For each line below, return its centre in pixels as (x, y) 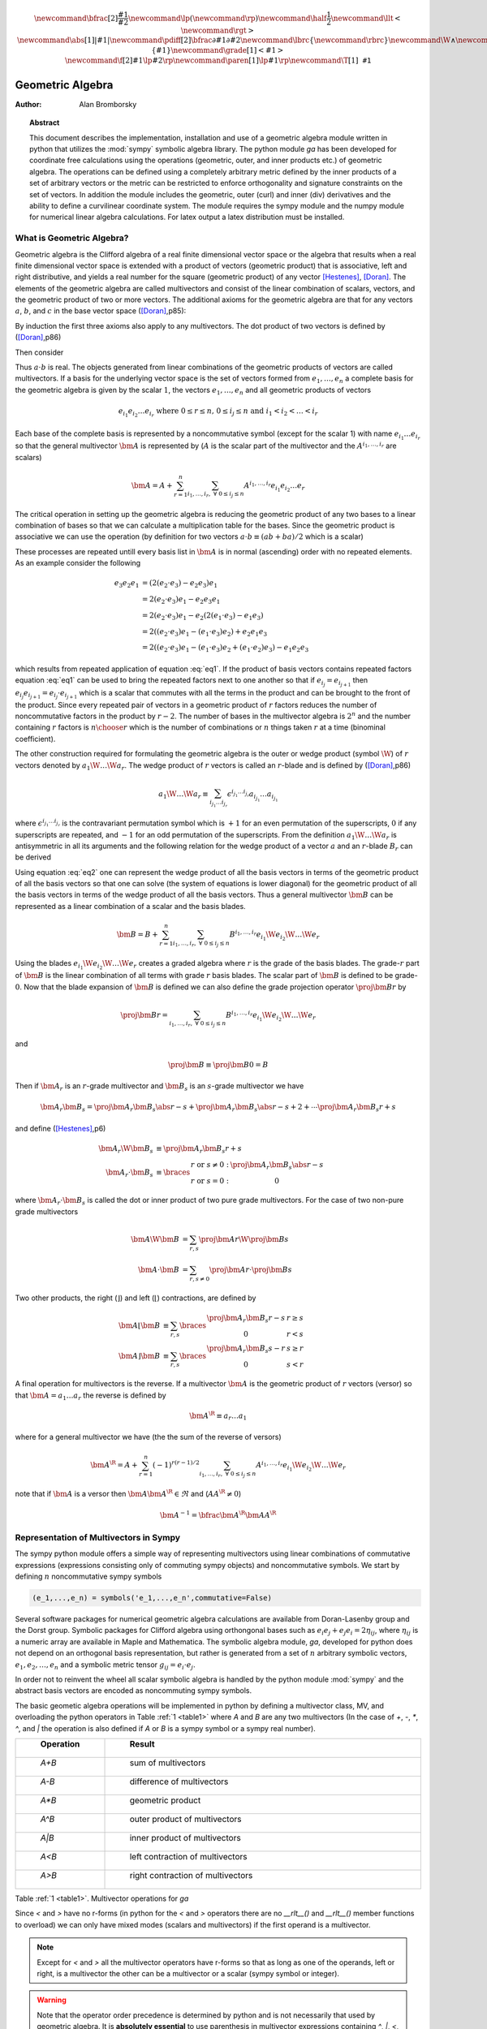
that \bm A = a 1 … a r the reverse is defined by (91, 1396)
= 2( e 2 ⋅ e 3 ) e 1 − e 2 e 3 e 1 (181, 600)
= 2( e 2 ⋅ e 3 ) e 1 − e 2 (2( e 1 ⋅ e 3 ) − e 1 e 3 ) (203, 616)
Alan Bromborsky (108, 104)
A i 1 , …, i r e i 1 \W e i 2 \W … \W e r (301, 1466)
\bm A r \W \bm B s (126, 1150)
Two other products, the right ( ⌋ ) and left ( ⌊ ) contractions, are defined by (136, 1298)
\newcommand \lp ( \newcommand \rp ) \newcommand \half (227, 18)
